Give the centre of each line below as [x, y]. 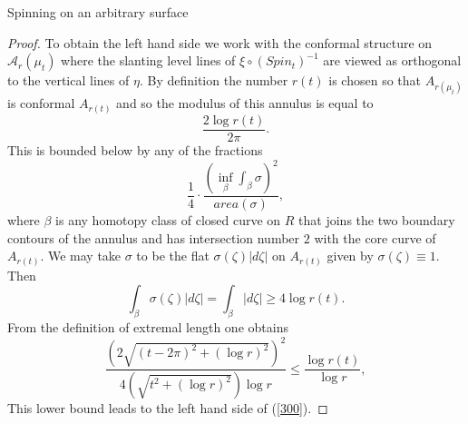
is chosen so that [375, 80]
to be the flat [173, 256]
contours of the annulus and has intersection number [154, 237]
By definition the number [218, 80]
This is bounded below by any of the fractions [135, 149]
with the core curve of [375, 237]
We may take [84, 256]
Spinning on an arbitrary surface [98, 12]
